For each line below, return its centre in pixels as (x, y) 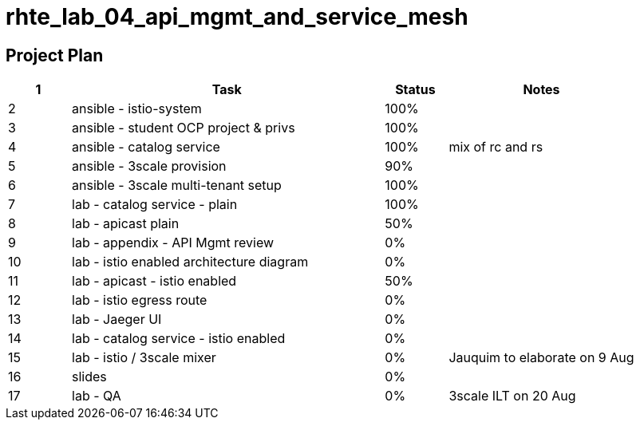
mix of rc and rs (496, 147)
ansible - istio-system (137, 109)
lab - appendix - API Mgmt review (173, 243)
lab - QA (97, 396)
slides (89, 377)
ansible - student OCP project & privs (184, 128)
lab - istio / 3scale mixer (144, 358)
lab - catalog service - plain (155, 205)
